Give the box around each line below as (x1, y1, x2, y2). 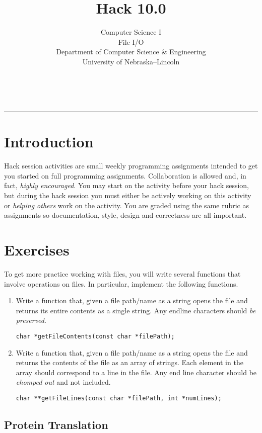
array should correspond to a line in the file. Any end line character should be (16, 367, 257, 377)
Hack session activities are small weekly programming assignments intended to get (4, 160, 258, 171)
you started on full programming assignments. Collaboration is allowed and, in (4, 170, 246, 181)
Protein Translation (4, 416, 108, 432)
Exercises (4, 239, 70, 259)
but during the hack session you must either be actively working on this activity (4, 190, 251, 200)
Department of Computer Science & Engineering (56, 46, 206, 57)
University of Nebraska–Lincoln (82, 56, 180, 66)
